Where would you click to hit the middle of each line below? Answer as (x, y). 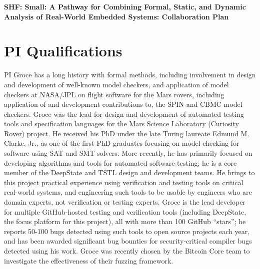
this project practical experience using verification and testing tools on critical (124, 182)
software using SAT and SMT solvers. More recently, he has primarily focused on (128, 153)
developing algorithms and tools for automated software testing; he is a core (120, 162)
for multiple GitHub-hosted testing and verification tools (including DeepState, (125, 211)
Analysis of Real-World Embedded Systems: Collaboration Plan (116, 16)
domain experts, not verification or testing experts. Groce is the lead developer (125, 202)
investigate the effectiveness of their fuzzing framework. (89, 260)
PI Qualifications (63, 51)
